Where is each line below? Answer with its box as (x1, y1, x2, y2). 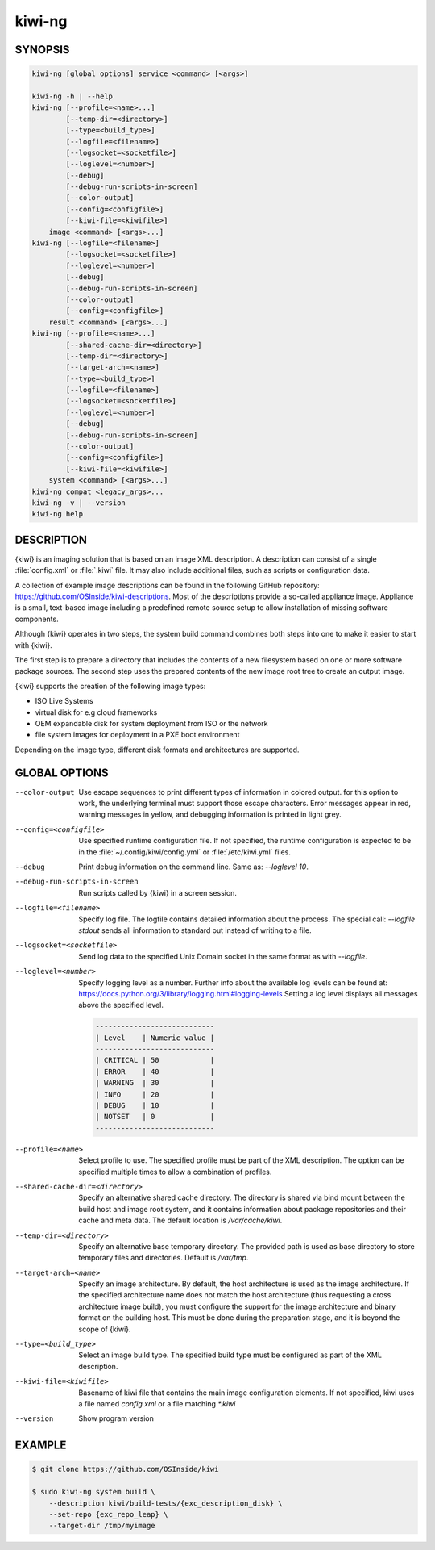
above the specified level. (78, 1001, 164, 1010)
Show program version (78, 1414, 155, 1423)
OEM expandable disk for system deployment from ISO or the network (35, 718, 268, 728)
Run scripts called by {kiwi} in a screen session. (78, 888, 238, 897)
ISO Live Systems (35, 696, 93, 706)
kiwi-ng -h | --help (31, 91, 113, 101)
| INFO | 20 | (95, 1089, 215, 1099)
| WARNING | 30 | (95, 1078, 215, 1088)
